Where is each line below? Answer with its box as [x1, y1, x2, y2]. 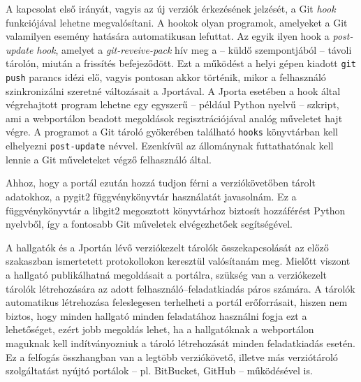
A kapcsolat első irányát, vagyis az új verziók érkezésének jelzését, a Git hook [6, 1, 336, 15]
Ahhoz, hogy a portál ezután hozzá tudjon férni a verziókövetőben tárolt [6, 175, 316, 190]
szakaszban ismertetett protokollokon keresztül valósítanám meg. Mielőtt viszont [6, 254, 351, 268]
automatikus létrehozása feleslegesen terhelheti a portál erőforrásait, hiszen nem [6, 295, 348, 309]
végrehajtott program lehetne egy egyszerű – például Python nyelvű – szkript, [6, 97, 339, 112]
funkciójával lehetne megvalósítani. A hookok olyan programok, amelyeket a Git [6, 15, 348, 29]
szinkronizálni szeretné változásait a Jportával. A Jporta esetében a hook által [6, 83, 341, 98]
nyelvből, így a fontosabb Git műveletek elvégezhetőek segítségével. [6, 216, 293, 231]
